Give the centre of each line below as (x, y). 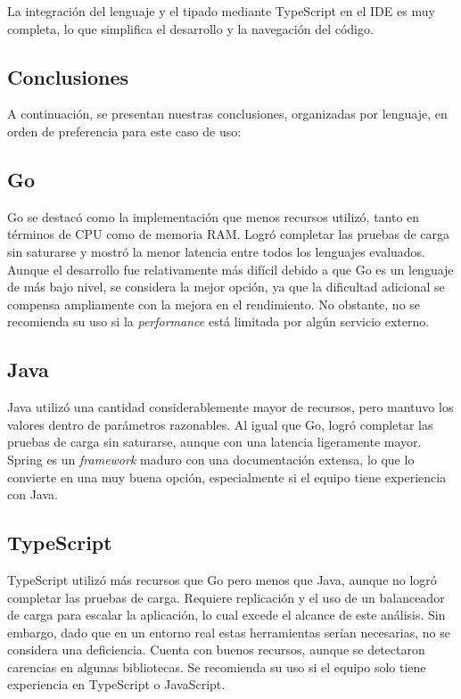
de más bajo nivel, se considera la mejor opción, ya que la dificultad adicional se (226, 287)
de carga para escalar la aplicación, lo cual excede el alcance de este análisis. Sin (226, 615)
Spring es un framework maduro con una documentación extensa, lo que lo (211, 459)
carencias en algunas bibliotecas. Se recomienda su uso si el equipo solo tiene (217, 666)
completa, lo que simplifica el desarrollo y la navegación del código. (190, 28)
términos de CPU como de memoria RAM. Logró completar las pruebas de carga (229, 234)
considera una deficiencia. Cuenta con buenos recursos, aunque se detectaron (216, 650)
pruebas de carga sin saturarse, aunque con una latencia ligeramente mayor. (214, 442)
